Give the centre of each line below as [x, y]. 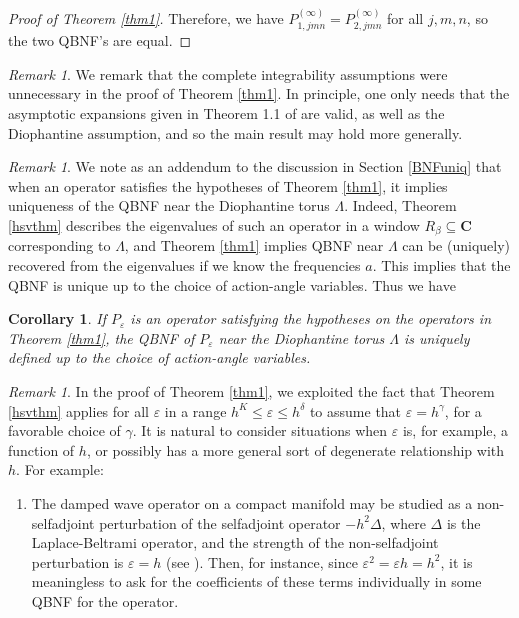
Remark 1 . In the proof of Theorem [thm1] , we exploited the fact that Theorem [251, 391]
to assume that [355, 410]
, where [403, 522]
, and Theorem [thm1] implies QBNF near [254, 245]
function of [41, 449]
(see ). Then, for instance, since [261, 561]
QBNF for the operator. [105, 600]
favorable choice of [64, 430]
